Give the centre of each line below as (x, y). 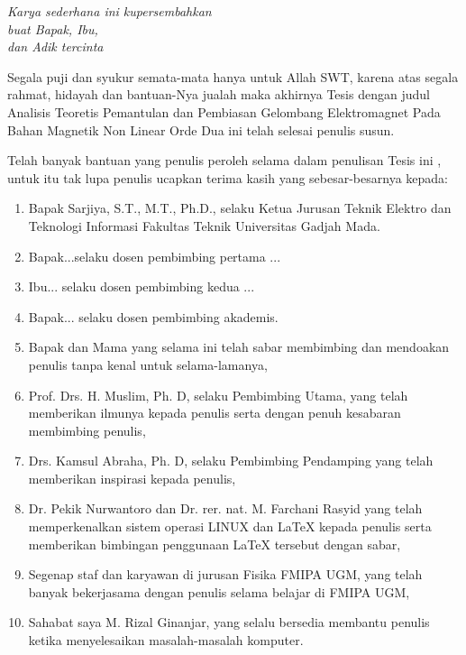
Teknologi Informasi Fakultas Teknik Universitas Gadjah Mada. (204, 225)
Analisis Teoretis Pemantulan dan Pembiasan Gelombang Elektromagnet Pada (224, 111)
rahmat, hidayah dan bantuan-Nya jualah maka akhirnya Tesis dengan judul (219, 94)
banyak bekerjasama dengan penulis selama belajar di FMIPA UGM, (219, 591)
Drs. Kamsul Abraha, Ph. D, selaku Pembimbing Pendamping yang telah (231, 461)
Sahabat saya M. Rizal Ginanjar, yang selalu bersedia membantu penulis (229, 622)
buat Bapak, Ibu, (53, 28)
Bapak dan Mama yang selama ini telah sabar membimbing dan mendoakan (239, 347)
